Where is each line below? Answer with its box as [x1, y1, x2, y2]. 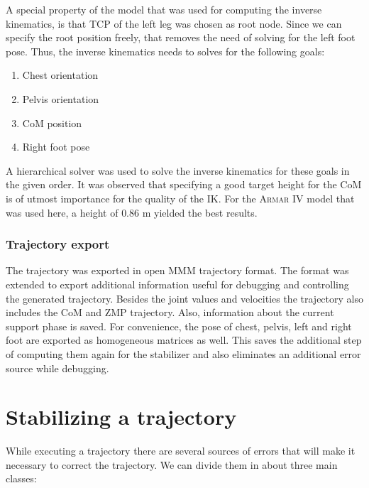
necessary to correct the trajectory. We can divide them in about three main [6, 457, 338, 472]
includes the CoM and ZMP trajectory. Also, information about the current [6, 305, 334, 320]
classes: [6, 471, 37, 486]
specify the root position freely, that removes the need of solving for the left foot [6, 30, 356, 45]
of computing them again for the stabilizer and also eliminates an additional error [6, 346, 361, 361]
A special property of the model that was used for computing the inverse [6, 2, 322, 16]
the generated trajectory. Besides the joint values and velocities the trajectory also [6, 291, 363, 305]
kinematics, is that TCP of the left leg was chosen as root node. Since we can [6, 16, 342, 31]
